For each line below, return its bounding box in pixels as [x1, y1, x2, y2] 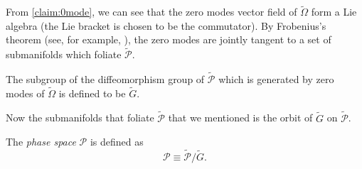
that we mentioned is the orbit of [168, 110, 313, 125]
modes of [6, 85, 45, 100]
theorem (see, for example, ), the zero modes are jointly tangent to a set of [6, 32, 331, 47]
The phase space [6, 134, 76, 149]
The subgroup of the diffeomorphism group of [6, 72, 205, 87]
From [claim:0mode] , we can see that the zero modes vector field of [6, 4, 297, 19]
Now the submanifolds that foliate [6, 110, 154, 125]
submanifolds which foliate [6, 47, 122, 62]
